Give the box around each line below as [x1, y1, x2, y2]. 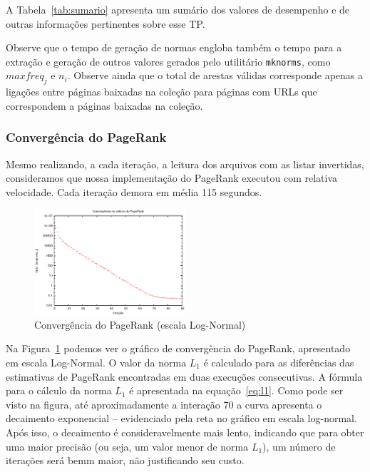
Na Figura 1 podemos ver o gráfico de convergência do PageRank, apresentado [6, 341, 351, 356]
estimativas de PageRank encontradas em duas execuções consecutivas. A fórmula [6, 369, 363, 384]
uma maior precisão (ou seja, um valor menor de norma [6, 438, 249, 453]
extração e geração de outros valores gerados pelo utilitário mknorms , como [6, 53, 331, 68]
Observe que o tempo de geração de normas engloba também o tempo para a [6, 40, 342, 55]
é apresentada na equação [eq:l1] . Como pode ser [129, 383, 344, 398]
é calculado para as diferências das [203, 354, 354, 369]
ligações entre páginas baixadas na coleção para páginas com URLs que [6, 84, 317, 99]
